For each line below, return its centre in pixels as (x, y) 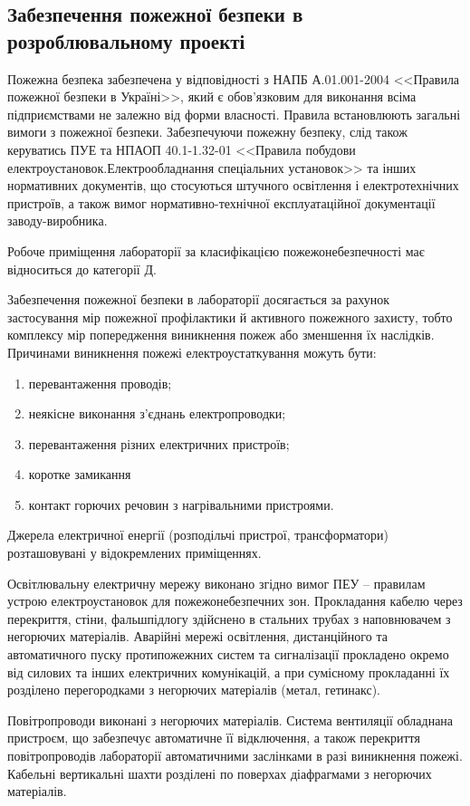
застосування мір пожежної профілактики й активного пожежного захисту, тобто (230, 317)
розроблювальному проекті (126, 40)
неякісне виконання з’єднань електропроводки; (157, 413)
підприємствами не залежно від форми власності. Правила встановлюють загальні (234, 114)
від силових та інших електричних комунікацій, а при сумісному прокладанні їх (229, 672)
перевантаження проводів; (100, 383)
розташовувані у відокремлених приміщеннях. (134, 553)
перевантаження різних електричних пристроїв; (159, 443)
